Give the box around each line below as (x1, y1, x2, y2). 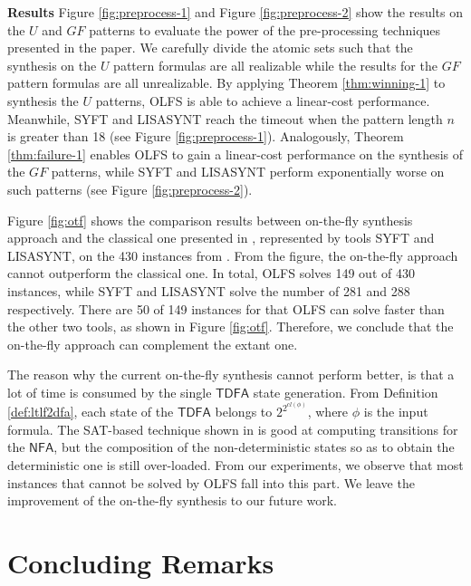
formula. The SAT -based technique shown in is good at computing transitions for (7, 419, 458, 438)
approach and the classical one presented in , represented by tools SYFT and (7, 228, 435, 247)
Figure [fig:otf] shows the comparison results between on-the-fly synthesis (7, 210, 413, 229)
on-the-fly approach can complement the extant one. (7, 334, 298, 353)
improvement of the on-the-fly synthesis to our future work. (7, 491, 337, 510)
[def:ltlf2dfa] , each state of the (7, 402, 174, 421)
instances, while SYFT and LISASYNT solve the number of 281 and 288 (7, 281, 410, 300)
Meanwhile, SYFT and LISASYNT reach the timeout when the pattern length (7, 109, 443, 128)
